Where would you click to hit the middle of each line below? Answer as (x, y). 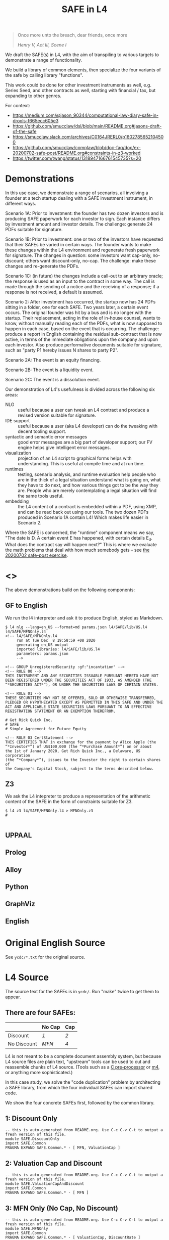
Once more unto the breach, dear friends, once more (72, 35)
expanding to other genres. (33, 96)
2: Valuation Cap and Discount (54, 1163)
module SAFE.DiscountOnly (32, 1139)
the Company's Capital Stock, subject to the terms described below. (80, 769)
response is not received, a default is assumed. (54, 292)
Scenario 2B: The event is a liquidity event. (50, 370)
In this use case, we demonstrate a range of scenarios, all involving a (77, 193)
